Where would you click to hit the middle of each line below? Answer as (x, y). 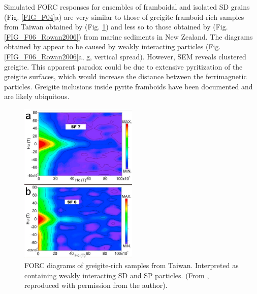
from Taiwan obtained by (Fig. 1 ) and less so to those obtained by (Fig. (116, 27)
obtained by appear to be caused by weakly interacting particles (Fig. (113, 46)
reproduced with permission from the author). (96, 285)
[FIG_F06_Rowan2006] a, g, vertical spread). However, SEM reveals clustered (125, 56)
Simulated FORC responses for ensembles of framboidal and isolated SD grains (127, 7)
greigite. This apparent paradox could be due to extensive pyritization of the (123, 66)
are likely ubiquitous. (37, 96)
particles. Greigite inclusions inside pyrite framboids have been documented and (128, 86)
